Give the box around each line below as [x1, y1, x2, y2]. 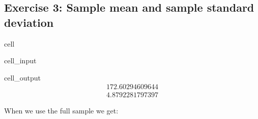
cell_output [4, 72, 41, 83]
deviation [4, 14, 54, 30]
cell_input [4, 55, 37, 66]
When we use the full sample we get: [4, 105, 119, 116]
